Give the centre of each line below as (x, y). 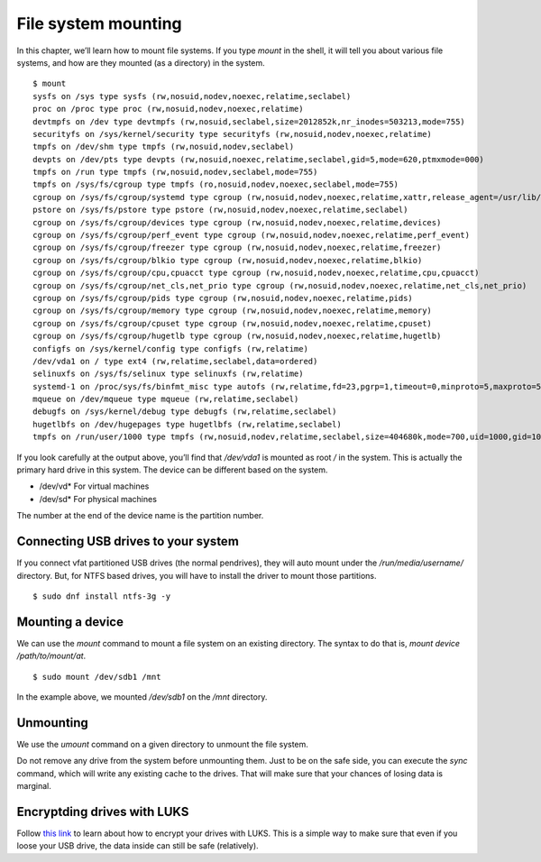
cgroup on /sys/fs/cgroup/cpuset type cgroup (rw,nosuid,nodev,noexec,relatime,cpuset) (233, 323)
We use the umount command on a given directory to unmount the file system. (162, 744)
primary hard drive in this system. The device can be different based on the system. (172, 470)
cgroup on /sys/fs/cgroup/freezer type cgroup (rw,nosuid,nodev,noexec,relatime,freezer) (237, 248)
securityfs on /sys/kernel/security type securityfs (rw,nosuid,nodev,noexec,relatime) (233, 134)
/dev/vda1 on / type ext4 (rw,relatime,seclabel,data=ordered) (175, 361)
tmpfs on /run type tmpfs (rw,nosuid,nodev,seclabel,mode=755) (175, 172)
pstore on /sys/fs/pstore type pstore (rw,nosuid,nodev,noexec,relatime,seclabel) (220, 210)
